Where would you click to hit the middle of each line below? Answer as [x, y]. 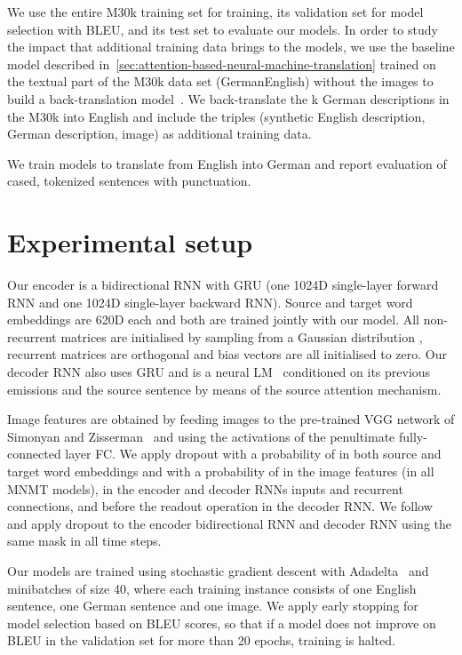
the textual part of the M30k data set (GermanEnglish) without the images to [220, 81]
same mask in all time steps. [84, 541]
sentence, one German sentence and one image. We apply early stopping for [213, 606]
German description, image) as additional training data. [159, 134]
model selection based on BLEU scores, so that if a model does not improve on [222, 623]
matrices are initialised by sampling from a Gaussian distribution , [242, 336]
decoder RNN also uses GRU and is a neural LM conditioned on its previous [219, 372]
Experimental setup [130, 242]
